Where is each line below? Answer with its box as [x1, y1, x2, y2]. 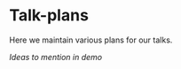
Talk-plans [9, 5, 89, 26]
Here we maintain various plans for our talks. [9, 34, 173, 45]
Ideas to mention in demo [9, 51, 103, 62]
